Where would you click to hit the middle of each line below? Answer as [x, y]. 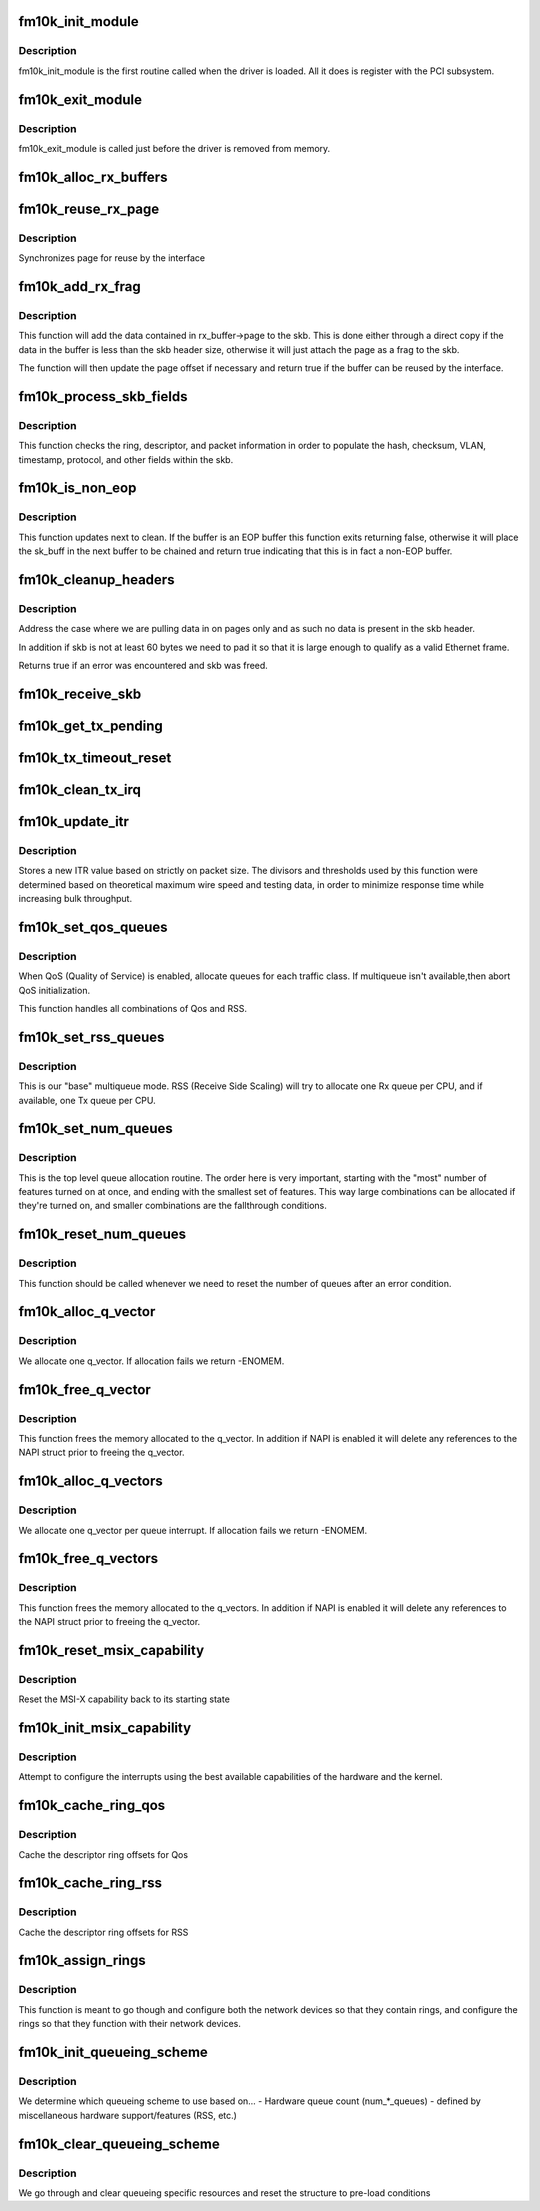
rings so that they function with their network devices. [130, 2024]
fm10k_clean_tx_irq [80, 789]
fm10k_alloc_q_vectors [91, 1481]
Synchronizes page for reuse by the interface [111, 258]
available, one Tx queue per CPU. [87, 1100]
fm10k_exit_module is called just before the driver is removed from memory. [174, 148]
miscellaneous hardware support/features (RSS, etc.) [127, 2115]
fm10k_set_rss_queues [91, 1036]
